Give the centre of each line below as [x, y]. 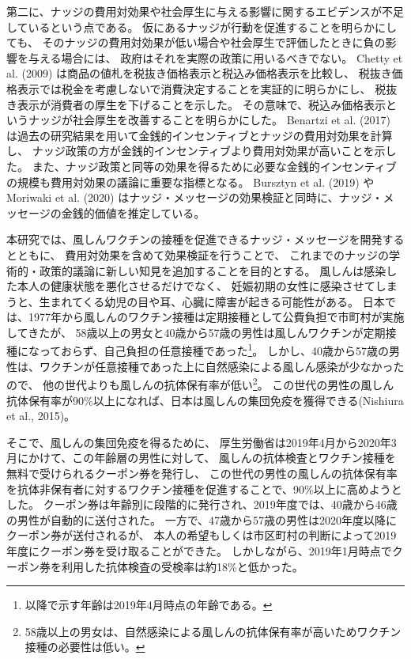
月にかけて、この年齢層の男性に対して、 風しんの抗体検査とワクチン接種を [201, 458]
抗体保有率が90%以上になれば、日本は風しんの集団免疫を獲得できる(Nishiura [205, 400]
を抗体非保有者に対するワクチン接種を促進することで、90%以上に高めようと [204, 489]
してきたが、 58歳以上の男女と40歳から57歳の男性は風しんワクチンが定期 [196, 332]
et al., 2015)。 [41, 416]
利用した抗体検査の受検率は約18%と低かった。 [182, 566]
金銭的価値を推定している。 [133, 212]
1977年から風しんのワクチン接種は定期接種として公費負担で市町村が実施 [216, 317]
